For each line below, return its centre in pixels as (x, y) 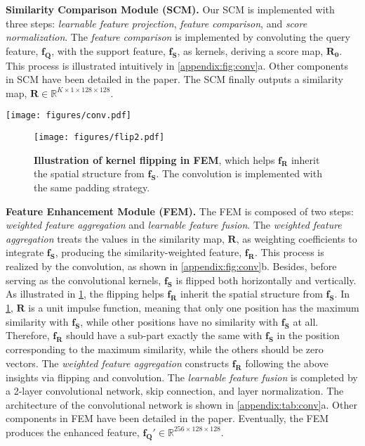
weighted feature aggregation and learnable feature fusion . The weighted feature (174, 225)
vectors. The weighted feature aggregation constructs (117, 363)
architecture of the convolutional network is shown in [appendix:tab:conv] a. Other (181, 404)
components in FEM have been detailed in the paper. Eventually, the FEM (167, 418)
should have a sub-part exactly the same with (164, 335)
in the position (308, 335)
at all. (306, 321)
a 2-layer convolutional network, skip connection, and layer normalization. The (175, 391)
